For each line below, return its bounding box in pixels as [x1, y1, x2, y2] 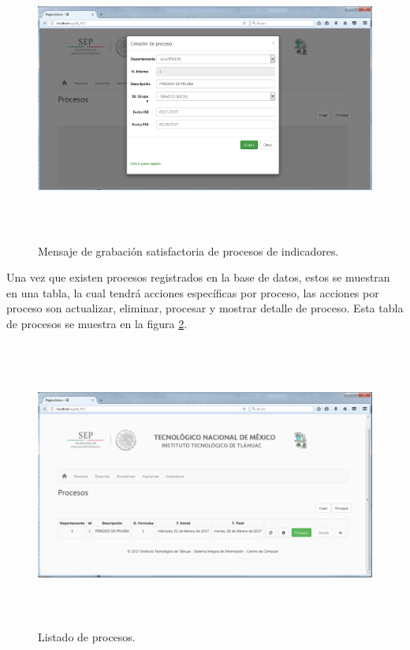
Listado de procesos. [38, 629, 136, 645]
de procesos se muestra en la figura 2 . [6, 316, 188, 332]
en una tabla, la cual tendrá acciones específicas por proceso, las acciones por [6, 284, 379, 301]
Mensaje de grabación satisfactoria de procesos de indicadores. [38, 242, 339, 259]
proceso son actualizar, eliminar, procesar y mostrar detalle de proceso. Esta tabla [6, 300, 404, 316]
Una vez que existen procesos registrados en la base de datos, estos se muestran [6, 269, 390, 286]
